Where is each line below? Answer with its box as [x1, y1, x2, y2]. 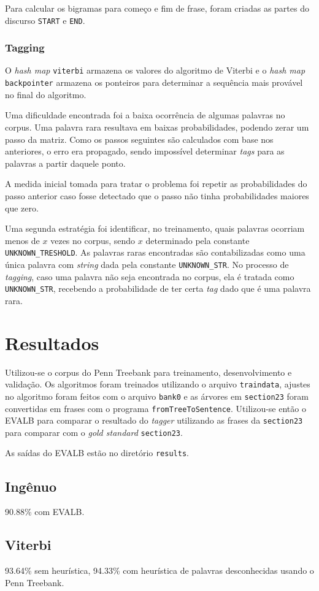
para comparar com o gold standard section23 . [5, 425, 183, 438]
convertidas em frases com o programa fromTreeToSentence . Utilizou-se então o [5, 402, 306, 414]
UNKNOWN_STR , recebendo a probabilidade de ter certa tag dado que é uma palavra [5, 282, 311, 295]
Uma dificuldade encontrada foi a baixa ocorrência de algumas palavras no [5, 109, 285, 121]
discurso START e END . [5, 13, 85, 26]
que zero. [5, 201, 39, 214]
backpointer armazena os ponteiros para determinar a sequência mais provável [5, 76, 303, 89]
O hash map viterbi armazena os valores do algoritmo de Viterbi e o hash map [5, 64, 306, 77]
